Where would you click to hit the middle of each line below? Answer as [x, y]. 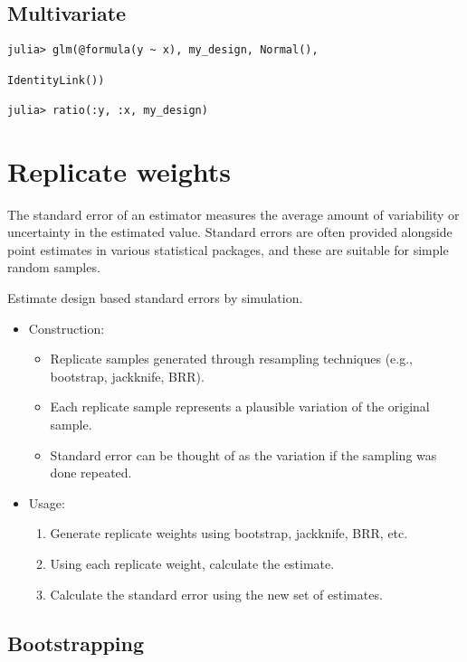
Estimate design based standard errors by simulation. [155, 297]
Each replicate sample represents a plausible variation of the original [240, 407]
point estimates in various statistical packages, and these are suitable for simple [228, 249]
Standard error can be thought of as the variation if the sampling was [243, 454]
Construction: [67, 328]
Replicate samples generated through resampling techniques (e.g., [231, 359]
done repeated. [91, 473]
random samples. [54, 267]
